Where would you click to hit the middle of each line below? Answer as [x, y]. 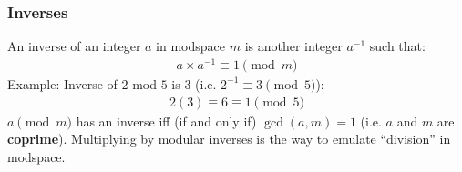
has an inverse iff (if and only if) [166, 121]
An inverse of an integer [74, 46]
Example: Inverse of [62, 83]
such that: [397, 46]
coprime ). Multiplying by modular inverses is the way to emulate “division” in [229, 139]
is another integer [293, 46]
